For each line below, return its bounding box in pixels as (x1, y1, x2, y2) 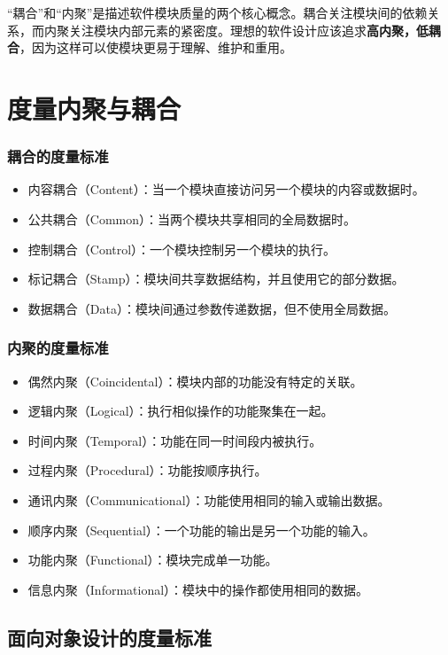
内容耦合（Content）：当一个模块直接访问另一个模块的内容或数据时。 (27, 180, 425, 199)
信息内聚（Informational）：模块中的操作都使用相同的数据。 (27, 580, 369, 598)
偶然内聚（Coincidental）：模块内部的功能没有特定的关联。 (27, 371, 363, 390)
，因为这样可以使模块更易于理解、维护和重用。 (19, 38, 292, 57)
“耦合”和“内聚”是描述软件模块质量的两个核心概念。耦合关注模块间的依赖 (7, 4, 428, 21)
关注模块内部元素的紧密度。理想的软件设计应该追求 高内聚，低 (68, 20, 429, 39)
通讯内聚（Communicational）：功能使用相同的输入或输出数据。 (27, 490, 390, 509)
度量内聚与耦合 (7, 90, 182, 126)
